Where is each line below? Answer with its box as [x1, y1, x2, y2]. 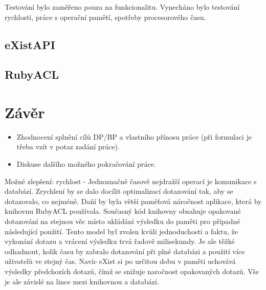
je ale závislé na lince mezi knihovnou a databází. [5, 276, 159, 286]
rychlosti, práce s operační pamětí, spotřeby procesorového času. [5, 11, 206, 22]
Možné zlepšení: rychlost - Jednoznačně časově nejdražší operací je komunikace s [5, 175, 257, 186]
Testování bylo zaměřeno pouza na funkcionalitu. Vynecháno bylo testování [5, 2, 240, 12]
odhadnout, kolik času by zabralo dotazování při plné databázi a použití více [5, 246, 245, 256]
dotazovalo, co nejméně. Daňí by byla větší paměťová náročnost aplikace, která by [5, 195, 262, 206]
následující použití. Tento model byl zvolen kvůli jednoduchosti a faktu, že [5, 226, 238, 236]
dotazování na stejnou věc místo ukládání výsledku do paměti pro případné [5, 216, 240, 227]
